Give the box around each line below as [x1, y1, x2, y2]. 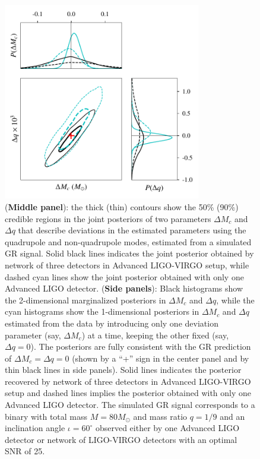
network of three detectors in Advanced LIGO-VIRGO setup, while [5, 258, 249, 271]
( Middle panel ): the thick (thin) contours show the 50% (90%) [5, 200, 239, 213]
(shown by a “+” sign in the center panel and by [72, 352, 249, 364]
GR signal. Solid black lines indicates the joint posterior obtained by [5, 247, 254, 259]
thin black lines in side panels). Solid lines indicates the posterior [5, 363, 242, 376]
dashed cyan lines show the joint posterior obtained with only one [5, 270, 244, 283]
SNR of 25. [5, 445, 45, 457]
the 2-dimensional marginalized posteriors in [5, 293, 166, 306]
